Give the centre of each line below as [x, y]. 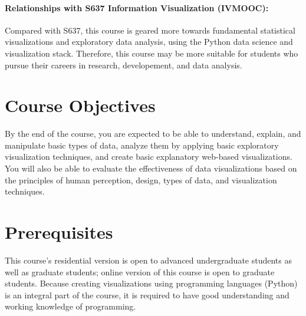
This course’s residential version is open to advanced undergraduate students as [148, 260]
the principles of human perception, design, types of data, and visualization [141, 180]
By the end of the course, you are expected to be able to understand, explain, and [153, 134]
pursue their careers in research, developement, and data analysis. [124, 65]
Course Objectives [80, 105]
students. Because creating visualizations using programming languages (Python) [151, 283]
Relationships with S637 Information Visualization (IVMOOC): [137, 7]
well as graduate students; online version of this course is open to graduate [140, 271]
